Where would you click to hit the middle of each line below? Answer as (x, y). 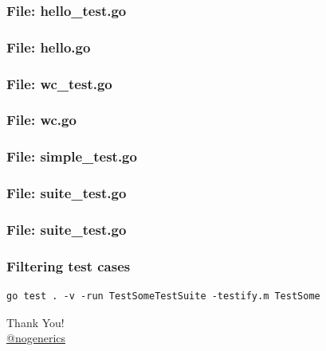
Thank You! (35, 322)
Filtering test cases (69, 265)
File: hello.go (49, 47)
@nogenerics (36, 338)
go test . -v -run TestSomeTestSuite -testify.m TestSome (163, 296)
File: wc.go (41, 120)
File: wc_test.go (59, 83)
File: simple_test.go (72, 156)
